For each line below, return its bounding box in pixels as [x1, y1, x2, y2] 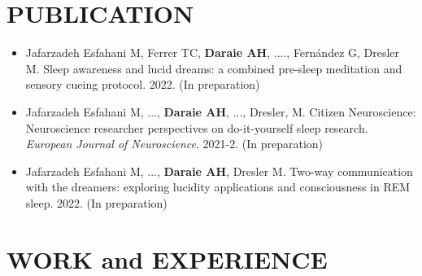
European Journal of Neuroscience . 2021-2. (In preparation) [25, 135, 324, 152]
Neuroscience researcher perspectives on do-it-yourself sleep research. [25, 119, 368, 136]
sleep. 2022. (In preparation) [25, 194, 167, 211]
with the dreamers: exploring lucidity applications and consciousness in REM [25, 178, 411, 195]
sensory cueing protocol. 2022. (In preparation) [25, 76, 260, 93]
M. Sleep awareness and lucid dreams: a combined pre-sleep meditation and [25, 59, 402, 77]
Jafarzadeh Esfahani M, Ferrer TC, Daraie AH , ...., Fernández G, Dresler [25, 44, 400, 61]
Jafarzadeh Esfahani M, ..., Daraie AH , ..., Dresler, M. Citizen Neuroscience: [25, 103, 416, 120]
